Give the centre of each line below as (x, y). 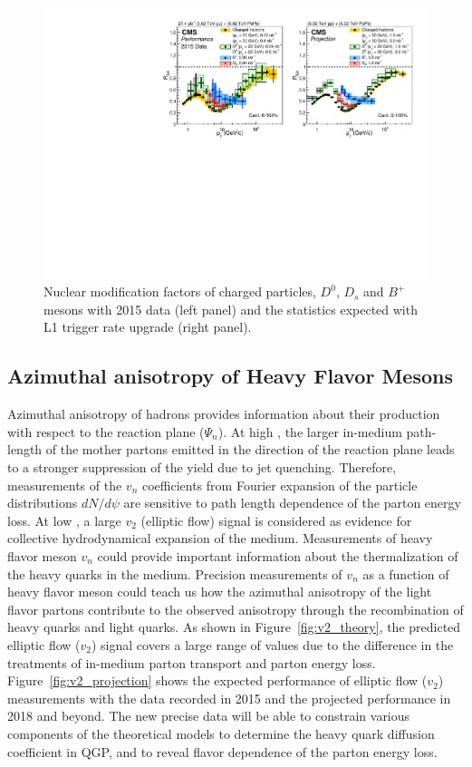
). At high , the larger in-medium (310, 431)
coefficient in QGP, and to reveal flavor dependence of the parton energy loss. (222, 751)
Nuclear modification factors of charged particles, (180, 291)
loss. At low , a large (64, 520)
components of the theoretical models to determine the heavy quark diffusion (221, 733)
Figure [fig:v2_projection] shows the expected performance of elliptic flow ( (217, 680)
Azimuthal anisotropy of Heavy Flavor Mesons (230, 376)
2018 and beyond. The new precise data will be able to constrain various (209, 716)
